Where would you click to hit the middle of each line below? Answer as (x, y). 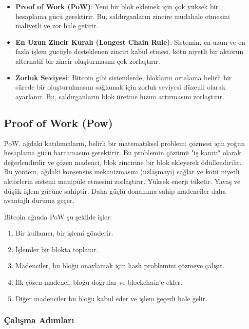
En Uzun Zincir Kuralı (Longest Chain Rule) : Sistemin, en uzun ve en (130, 42)
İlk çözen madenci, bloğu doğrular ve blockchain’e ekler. (99, 282)
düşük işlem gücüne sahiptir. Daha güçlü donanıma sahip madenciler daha (115, 191)
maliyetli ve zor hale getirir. (57, 26)
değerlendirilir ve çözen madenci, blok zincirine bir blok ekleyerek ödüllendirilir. (123, 162)
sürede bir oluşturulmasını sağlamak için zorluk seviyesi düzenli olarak (120, 87)
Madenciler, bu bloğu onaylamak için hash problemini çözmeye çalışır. (120, 265)
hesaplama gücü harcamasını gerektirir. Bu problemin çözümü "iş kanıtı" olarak (123, 153)
